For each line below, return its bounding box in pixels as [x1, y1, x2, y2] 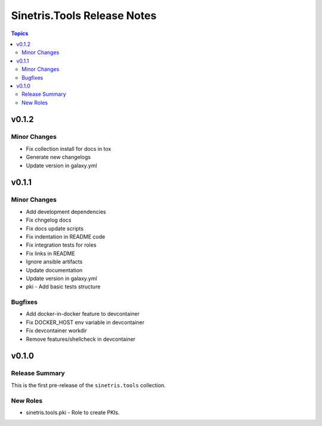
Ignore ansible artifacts [26, 258, 83, 265]
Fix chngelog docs [26, 216, 72, 223]
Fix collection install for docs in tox [26, 145, 112, 152]
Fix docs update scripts [26, 225, 83, 232]
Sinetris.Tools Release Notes [11, 9, 157, 22]
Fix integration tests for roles [26, 241, 97, 248]
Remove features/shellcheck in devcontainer [26, 335, 136, 343]
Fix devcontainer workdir [26, 327, 88, 334]
